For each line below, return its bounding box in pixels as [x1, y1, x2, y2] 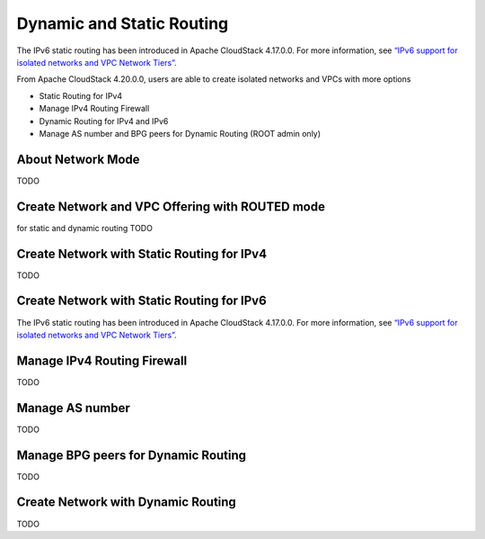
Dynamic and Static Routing [16, 13, 229, 33]
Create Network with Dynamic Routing [16, 495, 237, 510]
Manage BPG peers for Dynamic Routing [16, 447, 247, 463]
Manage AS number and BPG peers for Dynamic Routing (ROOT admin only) [39, 128, 322, 139]
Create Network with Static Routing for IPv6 [16, 293, 267, 309]
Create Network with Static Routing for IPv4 [16, 246, 268, 261]
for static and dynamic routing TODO [16, 222, 153, 233]
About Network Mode [16, 151, 140, 166]
